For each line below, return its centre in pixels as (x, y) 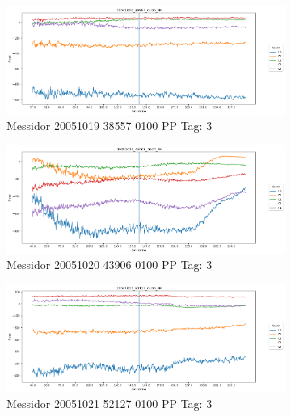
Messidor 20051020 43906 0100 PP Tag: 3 (110, 265)
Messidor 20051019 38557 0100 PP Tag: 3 (110, 126)
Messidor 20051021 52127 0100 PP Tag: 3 (110, 404)
